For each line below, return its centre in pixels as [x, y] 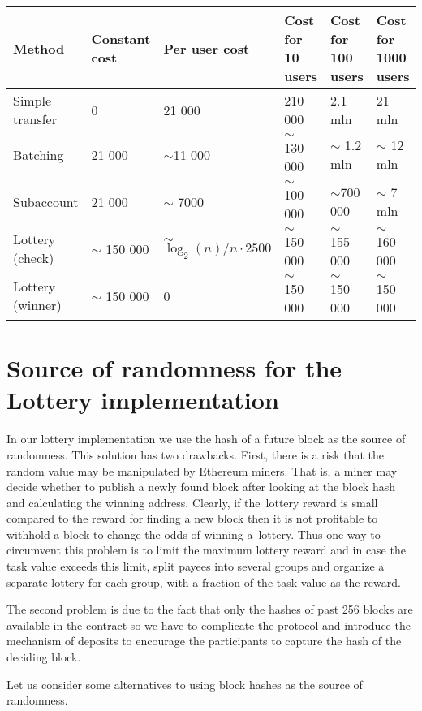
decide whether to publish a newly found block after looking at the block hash [201, 487]
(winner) [37, 305]
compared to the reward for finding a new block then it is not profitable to [192, 518]
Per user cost [207, 48]
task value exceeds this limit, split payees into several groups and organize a [196, 566]
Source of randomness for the [174, 368]
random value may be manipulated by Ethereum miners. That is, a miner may [202, 470]
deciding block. [44, 657]
